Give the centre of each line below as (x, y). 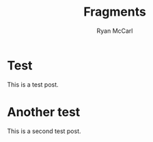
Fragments (115, 12)
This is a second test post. (44, 131)
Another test (44, 112)
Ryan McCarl (115, 31)
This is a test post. (33, 84)
